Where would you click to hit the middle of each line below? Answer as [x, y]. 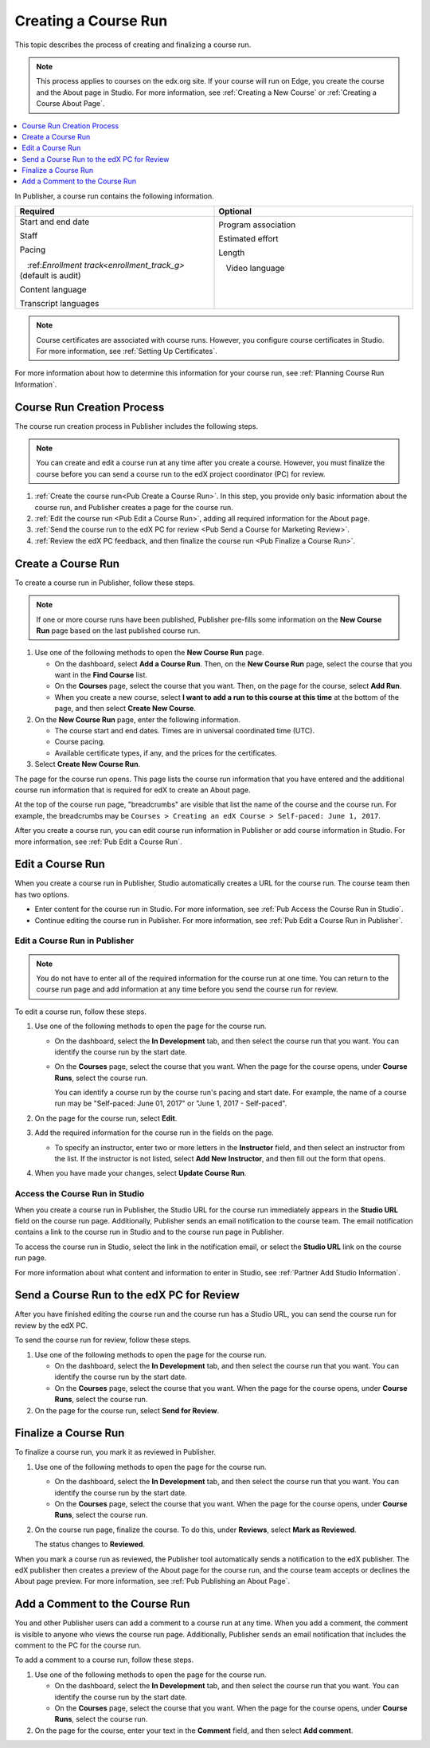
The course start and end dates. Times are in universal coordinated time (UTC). [184, 731]
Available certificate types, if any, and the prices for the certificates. [166, 752]
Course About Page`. [70, 104]
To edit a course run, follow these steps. [80, 1011]
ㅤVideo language [252, 269]
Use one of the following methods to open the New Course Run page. [149, 653]
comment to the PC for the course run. [78, 1645]
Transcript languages [59, 304]
